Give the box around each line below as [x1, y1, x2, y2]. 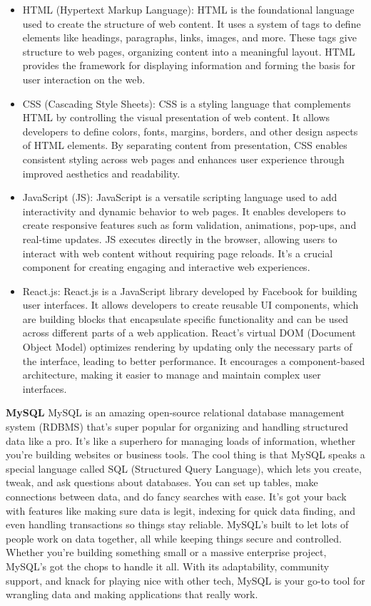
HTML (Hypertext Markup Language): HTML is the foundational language [22, 2, 355, 16]
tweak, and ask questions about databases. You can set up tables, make [6, 475, 318, 490]
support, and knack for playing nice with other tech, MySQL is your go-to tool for [6, 572, 365, 587]
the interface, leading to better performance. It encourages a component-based [22, 353, 365, 368]
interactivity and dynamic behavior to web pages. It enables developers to [22, 203, 346, 218]
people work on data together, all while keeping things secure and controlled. [6, 530, 342, 545]
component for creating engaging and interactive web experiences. [22, 260, 310, 274]
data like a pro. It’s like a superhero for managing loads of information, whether [6, 433, 356, 448]
